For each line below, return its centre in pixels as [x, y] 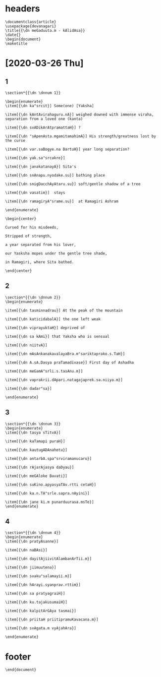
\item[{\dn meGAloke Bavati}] [36, 476]
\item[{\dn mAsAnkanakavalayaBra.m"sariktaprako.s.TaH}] [65, 354]
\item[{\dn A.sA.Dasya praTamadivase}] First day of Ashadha [70, 363]
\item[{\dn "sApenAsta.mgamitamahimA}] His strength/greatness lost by [80, 136]
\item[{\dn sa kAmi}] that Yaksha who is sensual [57, 336]
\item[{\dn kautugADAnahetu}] [36, 450]
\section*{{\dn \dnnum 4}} [33, 533]
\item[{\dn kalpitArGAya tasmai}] [41, 611]
